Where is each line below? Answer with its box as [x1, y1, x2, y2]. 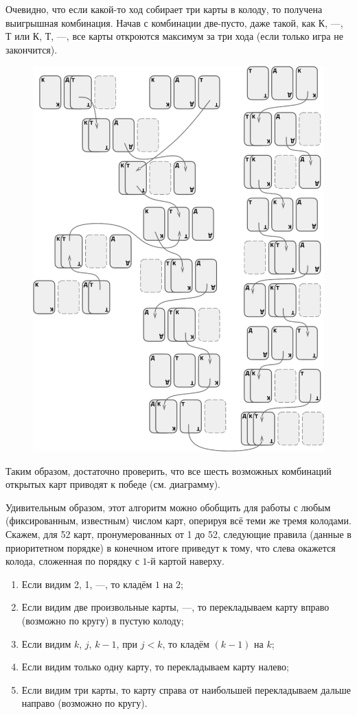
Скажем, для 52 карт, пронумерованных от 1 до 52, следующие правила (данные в [5, 527, 352, 541]
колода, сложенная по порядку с [5, 554, 139, 568]
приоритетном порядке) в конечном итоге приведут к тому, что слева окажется [5, 540, 336, 554]
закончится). [5, 42, 58, 56]
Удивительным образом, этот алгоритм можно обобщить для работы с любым [5, 500, 331, 514]
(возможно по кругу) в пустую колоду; [21, 613, 184, 627]
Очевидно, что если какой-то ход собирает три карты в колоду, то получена [5, 2, 323, 16]
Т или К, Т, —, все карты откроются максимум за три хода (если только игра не [5, 29, 343, 43]
